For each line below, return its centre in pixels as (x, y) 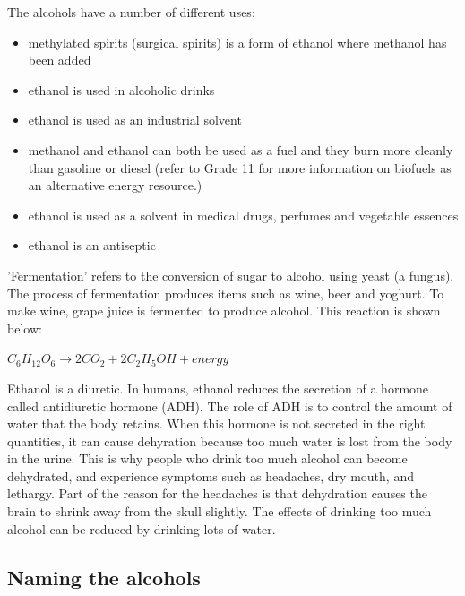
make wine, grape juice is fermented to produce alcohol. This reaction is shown (224, 311)
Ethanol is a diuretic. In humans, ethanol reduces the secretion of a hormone (218, 388)
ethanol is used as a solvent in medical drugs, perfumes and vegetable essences (243, 215)
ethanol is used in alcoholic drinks (121, 89)
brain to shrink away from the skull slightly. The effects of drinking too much (220, 511)
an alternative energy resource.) (115, 185)
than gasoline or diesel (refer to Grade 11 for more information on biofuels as (240, 167)
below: (25, 328)
